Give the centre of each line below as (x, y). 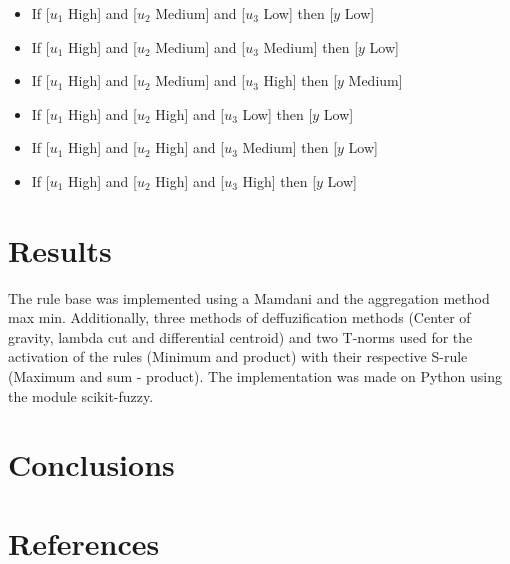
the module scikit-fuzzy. (81, 395)
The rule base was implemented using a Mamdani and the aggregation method (249, 297)
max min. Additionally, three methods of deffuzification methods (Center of (239, 317)
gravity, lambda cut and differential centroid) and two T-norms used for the (240, 336)
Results (60, 249)
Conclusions (91, 464)
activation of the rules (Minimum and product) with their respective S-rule (238, 356)
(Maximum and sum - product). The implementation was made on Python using (255, 376)
